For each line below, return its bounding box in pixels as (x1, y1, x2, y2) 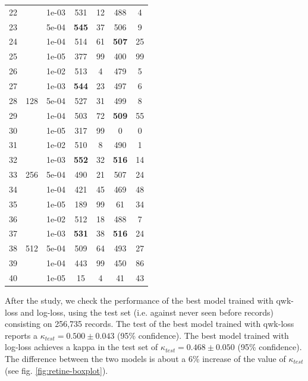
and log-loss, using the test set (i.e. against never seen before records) (20, 306, 274, 318)
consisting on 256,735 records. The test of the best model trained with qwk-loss (5, 317, 294, 330)
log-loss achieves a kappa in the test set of (5, 341, 158, 353)
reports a (5, 329, 37, 341)
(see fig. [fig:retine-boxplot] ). (5, 364, 108, 376)
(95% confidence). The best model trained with (117, 329, 289, 341)
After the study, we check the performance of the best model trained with (5, 294, 274, 307)
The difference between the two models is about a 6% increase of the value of (5, 352, 286, 364)
